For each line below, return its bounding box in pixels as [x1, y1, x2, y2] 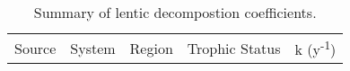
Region [129, 37, 173, 58]
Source [14, 37, 57, 58]
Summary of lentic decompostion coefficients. [33, 2, 317, 22]
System [70, 37, 116, 58]
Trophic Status [187, 37, 281, 58]
